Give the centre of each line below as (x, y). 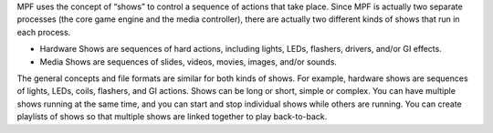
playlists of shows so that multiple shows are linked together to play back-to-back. (172, 117)
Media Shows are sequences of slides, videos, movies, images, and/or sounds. (189, 61)
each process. (44, 32)
